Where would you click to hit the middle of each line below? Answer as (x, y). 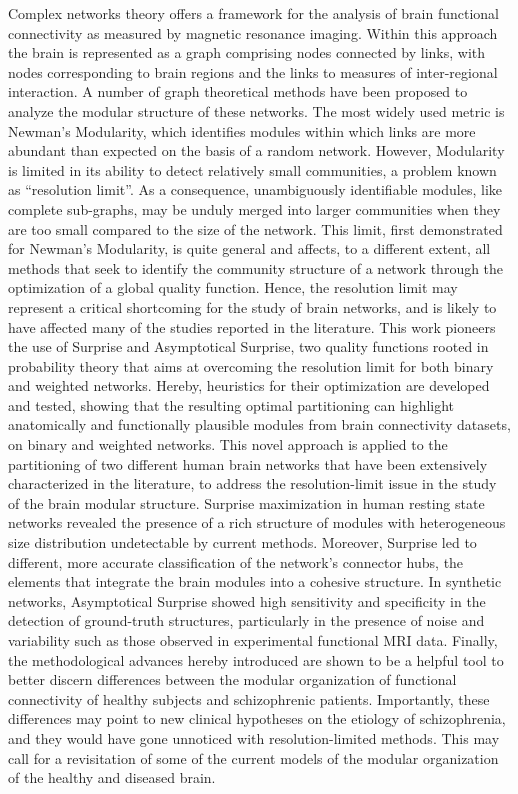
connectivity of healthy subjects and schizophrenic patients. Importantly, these (249, 698)
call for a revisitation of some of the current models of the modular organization (253, 757)
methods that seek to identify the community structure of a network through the (256, 267)
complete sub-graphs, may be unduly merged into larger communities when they (254, 208)
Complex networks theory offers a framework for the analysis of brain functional (253, 13)
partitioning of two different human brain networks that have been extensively (248, 463)
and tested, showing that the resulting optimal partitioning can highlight (231, 404)
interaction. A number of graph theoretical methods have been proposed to (238, 91)
